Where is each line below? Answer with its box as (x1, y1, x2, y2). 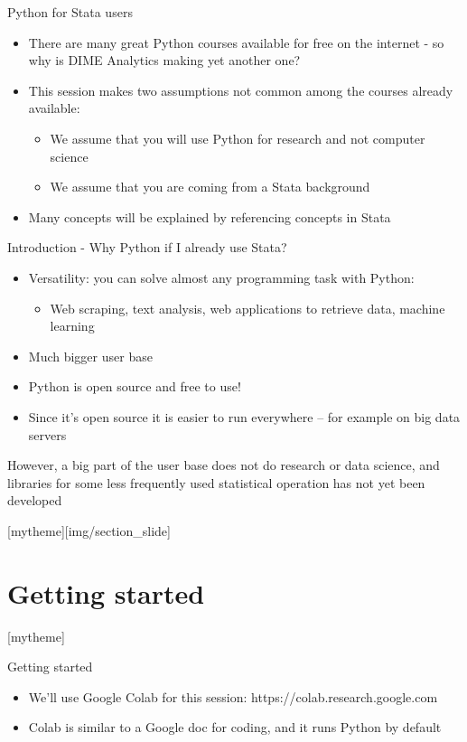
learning (50, 316, 95, 335)
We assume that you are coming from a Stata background (50, 177, 370, 196)
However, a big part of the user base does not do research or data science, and (7, 456, 440, 474)
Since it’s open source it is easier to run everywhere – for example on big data (28, 407, 461, 426)
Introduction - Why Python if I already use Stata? (7, 238, 287, 257)
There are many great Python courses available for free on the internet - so (28, 33, 444, 52)
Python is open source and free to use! (28, 377, 241, 396)
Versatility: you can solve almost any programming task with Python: (28, 268, 415, 286)
